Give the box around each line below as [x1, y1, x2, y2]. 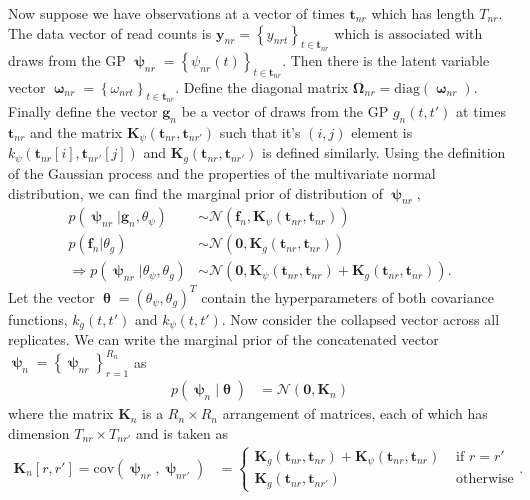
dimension [8, 422, 70, 443]
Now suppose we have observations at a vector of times [8, 3, 345, 23]
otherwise [456, 472, 514, 487]
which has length [371, 3, 475, 23]
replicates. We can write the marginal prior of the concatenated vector [8, 329, 439, 350]
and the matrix [30, 122, 123, 142]
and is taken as [136, 422, 228, 443]
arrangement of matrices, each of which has [222, 403, 488, 424]
